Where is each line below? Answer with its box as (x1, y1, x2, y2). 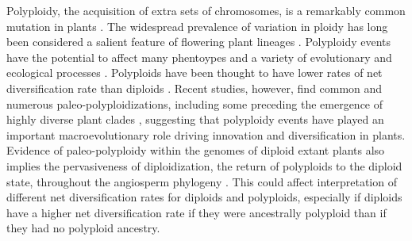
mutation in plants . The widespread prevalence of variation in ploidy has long (6, 17, 388, 34)
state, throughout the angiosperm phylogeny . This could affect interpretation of (6, 173, 397, 189)
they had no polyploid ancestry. (6, 220, 160, 236)
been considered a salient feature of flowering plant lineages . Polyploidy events (6, 33, 391, 50)
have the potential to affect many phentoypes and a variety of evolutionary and (6, 48, 392, 65)
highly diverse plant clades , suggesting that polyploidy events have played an (6, 111, 384, 128)
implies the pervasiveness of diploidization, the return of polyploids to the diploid (6, 157, 402, 174)
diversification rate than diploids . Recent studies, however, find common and (6, 79, 383, 96)
